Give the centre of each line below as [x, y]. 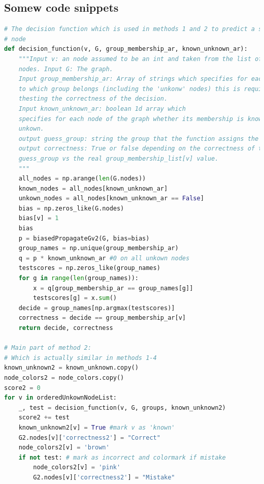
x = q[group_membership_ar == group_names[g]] [113, 288]
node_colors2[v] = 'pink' [77, 467]
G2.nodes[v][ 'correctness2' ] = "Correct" [89, 437]
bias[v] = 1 [39, 218]
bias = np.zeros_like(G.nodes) [71, 208]
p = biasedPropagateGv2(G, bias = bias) [84, 238]
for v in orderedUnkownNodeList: [60, 398]
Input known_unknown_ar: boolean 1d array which [102, 109]
